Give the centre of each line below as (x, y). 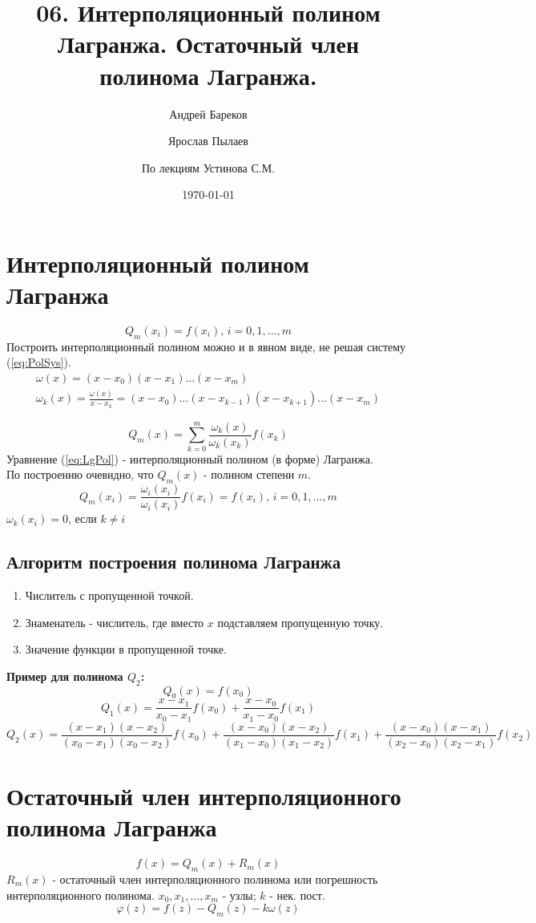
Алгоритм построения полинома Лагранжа (174, 562)
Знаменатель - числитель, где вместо (115, 622)
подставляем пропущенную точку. (300, 622)
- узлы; (239, 895)
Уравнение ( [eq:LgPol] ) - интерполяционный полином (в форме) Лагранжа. (190, 458)
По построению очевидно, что (80, 474)
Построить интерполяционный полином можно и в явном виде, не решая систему (206, 346)
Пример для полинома (65, 676)
